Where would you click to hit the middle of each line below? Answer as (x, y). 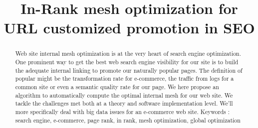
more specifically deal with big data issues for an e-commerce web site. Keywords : (122, 111)
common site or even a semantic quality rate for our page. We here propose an (117, 86)
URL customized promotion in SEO (129, 28)
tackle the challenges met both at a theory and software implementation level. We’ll (124, 103)
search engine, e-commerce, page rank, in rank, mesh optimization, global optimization (128, 120)
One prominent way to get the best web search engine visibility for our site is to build (127, 62)
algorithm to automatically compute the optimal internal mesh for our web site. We (124, 95)
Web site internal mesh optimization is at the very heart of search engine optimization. (128, 54)
